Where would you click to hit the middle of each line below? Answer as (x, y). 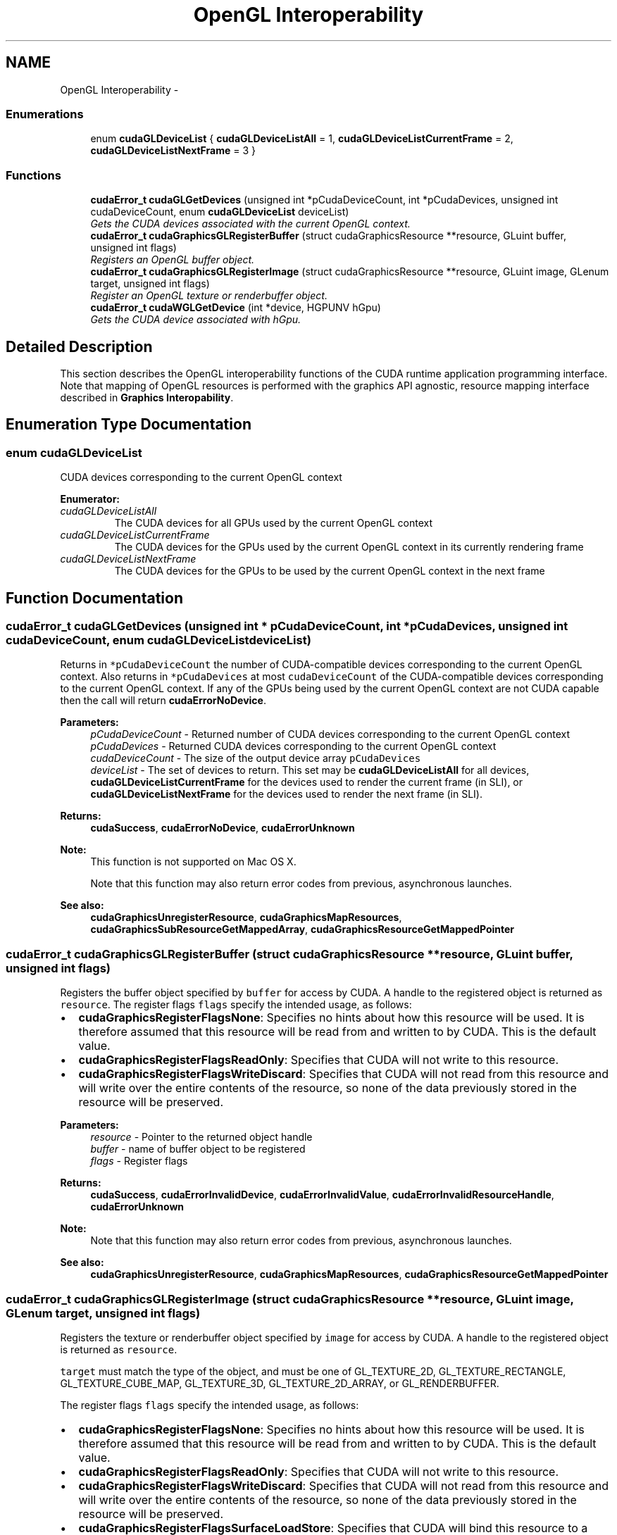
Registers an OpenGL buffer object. (173, 260)
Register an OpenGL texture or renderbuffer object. (209, 296)
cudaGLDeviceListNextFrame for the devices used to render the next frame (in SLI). (287, 794)
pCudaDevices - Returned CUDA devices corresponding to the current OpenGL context (293, 746)
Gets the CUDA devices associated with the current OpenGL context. (250, 224)
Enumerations (45, 114)
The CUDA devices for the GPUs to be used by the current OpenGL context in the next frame (330, 571)
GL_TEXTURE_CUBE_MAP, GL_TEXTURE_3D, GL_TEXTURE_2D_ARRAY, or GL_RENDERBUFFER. (280, 1383)
